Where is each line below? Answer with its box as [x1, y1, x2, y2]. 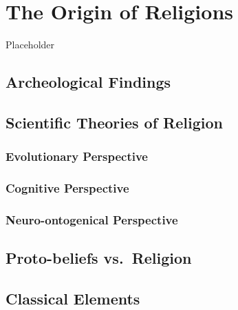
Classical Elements [6, 287, 140, 309]
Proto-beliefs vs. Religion [6, 247, 192, 269]
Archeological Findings [6, 71, 171, 93]
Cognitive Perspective [6, 180, 129, 197]
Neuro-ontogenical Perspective [6, 211, 178, 228]
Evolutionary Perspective [6, 148, 148, 165]
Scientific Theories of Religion [6, 111, 223, 133]
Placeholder [6, 37, 55, 52]
